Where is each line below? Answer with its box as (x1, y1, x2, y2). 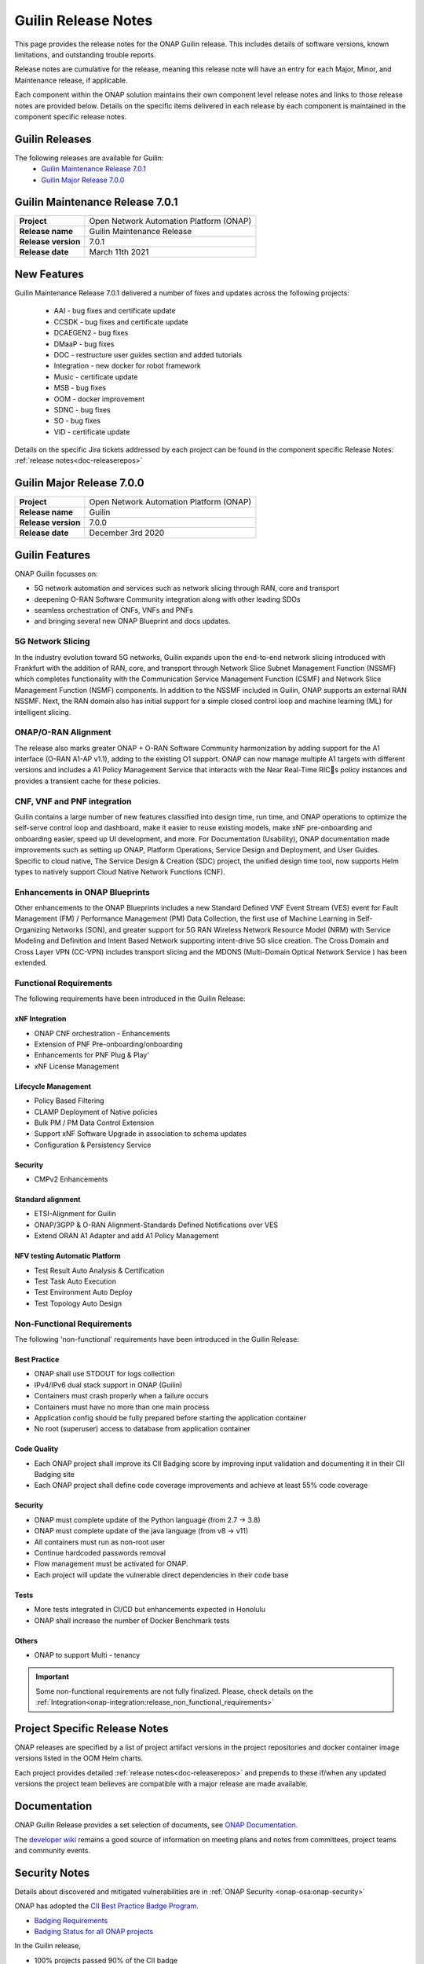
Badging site (34, 1470, 75, 1479)
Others (14, 1636, 38, 1645)
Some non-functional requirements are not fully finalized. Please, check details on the (35, 1686, 313, 1696)
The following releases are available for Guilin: (14, 153, 164, 163)
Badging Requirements (34, 1915, 108, 1925)
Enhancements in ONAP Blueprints (14, 886, 151, 897)
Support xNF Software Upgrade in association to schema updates (34, 1129, 247, 1138)
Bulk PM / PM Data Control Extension (34, 1118, 155, 1127)
